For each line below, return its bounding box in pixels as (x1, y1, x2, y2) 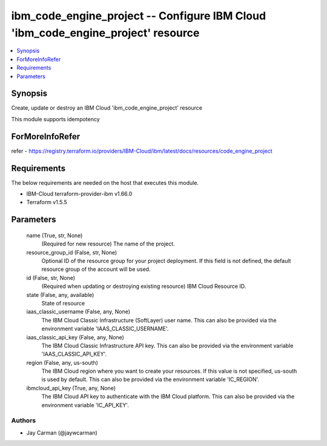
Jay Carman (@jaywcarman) (26, 429, 98, 436)
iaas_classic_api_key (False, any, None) (26, 333, 124, 341)
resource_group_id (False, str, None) (26, 248, 117, 256)
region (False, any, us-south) (26, 359, 98, 366)
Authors (11, 416, 36, 425)
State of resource (41, 299, 85, 307)
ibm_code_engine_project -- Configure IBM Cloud (11, 9, 266, 22)
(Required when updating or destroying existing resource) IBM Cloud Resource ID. (41, 282, 246, 290)
